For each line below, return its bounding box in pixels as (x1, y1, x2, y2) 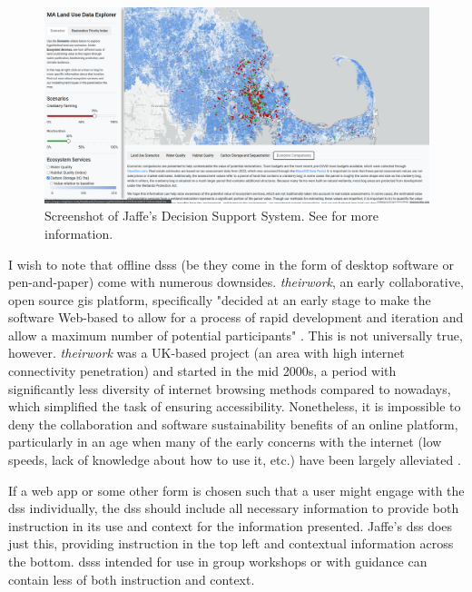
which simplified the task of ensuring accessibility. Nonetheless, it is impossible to (8, 397, 461, 416)
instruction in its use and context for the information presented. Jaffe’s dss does (8, 516, 453, 535)
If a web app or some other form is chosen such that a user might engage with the (8, 480, 465, 499)
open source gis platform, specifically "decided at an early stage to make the (8, 290, 431, 309)
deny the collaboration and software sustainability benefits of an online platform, (8, 414, 458, 433)
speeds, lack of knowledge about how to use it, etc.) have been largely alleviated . (8, 450, 461, 469)
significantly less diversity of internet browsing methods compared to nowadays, (8, 379, 451, 398)
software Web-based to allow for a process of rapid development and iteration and (8, 308, 464, 327)
